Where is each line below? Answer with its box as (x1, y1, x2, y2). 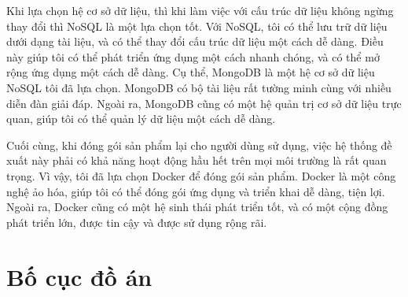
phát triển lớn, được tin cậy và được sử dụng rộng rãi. (6, 213, 267, 230)
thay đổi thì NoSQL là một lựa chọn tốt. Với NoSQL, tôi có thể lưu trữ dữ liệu (6, 17, 388, 34)
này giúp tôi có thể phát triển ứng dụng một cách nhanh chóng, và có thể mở (6, 48, 380, 65)
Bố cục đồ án (6, 260, 153, 292)
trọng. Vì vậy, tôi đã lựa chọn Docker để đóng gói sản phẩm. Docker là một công (6, 167, 396, 184)
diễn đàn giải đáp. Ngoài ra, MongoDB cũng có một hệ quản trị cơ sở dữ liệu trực (6, 95, 402, 111)
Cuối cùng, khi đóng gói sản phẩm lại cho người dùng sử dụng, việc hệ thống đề (6, 136, 392, 153)
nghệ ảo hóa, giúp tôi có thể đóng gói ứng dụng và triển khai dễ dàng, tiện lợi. (6, 183, 385, 199)
